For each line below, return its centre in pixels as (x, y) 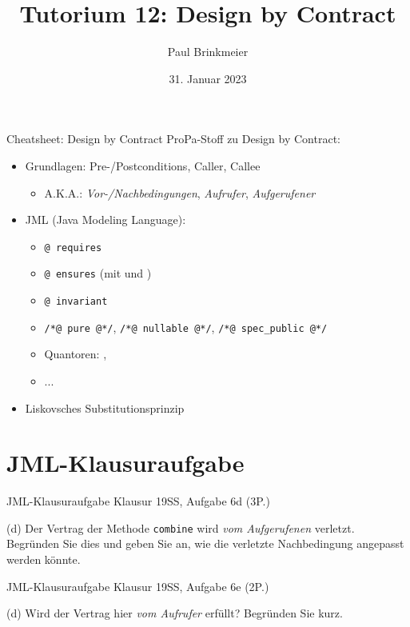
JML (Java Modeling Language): (105, 220)
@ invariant (76, 302)
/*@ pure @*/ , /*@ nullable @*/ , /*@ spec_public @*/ (186, 327)
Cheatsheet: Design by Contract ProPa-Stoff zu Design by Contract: (173, 139)
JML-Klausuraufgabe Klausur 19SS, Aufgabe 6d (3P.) (138, 501)
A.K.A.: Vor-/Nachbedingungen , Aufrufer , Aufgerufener (180, 192)
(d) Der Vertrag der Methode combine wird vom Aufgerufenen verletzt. (181, 527)
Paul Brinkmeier (208, 52)
